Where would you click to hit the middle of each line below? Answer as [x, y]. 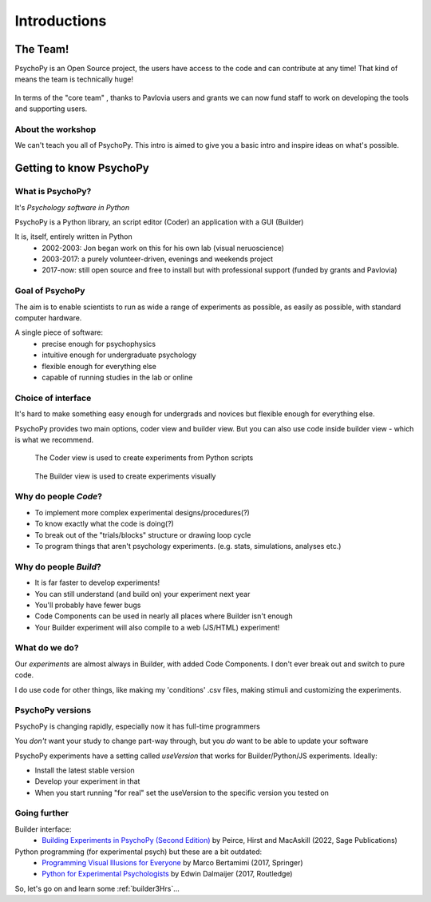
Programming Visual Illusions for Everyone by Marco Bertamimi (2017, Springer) [172, 863]
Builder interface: [43, 829]
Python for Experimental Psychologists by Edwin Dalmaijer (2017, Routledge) [167, 874]
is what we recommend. [54, 439]
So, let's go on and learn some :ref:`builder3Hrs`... [97, 888]
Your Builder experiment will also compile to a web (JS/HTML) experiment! [157, 627]
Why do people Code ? [59, 497]
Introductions [61, 21]
